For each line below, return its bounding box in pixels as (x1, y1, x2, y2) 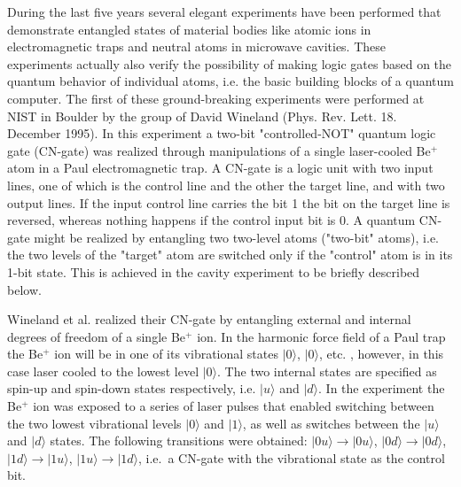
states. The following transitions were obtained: (50, 431, 308, 450)
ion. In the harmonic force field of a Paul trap (197, 327, 446, 345)
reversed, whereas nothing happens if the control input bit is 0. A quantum (7, 211, 416, 229)
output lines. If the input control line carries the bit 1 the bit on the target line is (7, 193, 450, 212)
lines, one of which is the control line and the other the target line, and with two (7, 175, 445, 194)
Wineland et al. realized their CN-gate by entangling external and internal (7, 310, 411, 329)
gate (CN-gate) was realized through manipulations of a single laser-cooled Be (7, 141, 431, 159)
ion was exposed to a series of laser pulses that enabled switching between (33, 397, 434, 415)
